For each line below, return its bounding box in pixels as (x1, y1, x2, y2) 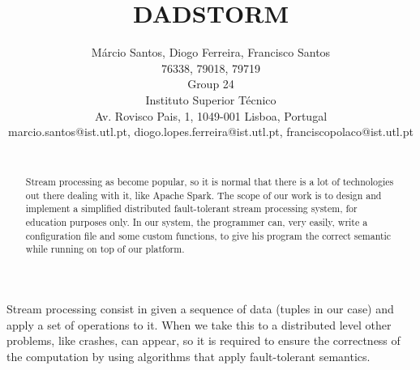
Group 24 (187, 75, 234, 92)
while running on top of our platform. (25, 242, 185, 256)
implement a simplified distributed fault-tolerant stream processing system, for (25, 202, 358, 215)
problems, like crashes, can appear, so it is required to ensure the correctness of (6, 332, 401, 349)
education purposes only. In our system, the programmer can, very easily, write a (25, 215, 368, 229)
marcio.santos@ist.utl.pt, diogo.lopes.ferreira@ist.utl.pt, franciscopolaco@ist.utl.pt (8, 123, 414, 140)
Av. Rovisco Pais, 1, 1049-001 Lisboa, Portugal (94, 107, 328, 124)
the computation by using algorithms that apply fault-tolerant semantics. (6, 347, 371, 364)
